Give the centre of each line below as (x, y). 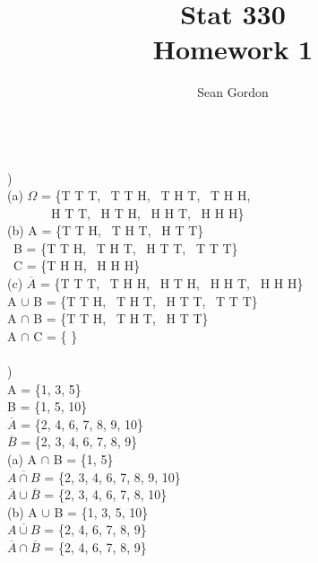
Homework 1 (233, 49)
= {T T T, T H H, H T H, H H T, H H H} (172, 283)
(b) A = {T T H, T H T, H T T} (106, 230)
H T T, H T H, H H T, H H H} (147, 212)
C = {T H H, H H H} (77, 265)
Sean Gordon (233, 92)
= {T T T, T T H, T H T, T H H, (146, 195)
